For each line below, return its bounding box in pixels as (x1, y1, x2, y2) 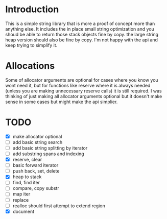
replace (12, 197, 29, 203)
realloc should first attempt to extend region (12, 203, 106, 209)
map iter (12, 191, 31, 197)
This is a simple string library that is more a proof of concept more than (5, 20, 155, 27)
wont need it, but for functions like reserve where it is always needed (5, 82, 151, 88)
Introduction (5, 4, 59, 15)
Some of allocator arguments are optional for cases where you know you (5, 77, 158, 83)
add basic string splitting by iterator (12, 144, 88, 151)
